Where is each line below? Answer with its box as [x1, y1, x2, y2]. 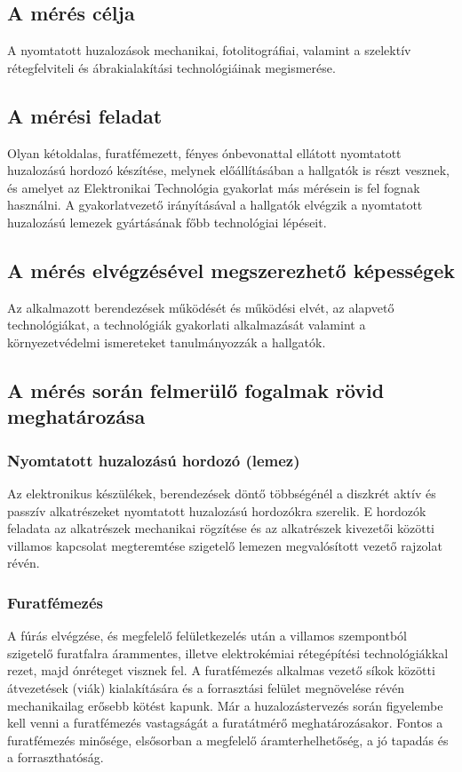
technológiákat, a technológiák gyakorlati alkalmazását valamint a [7, 315, 366, 334]
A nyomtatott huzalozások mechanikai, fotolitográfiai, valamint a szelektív [7, 41, 411, 60]
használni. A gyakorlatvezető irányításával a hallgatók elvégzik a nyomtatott [7, 195, 423, 214]
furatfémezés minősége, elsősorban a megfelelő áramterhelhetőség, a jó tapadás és [7, 730, 449, 749]
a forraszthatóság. [7, 748, 104, 767]
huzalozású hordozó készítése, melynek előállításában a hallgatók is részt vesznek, [7, 161, 450, 179]
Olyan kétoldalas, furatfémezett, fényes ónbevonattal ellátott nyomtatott [7, 143, 402, 162]
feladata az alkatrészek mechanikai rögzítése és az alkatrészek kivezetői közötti [7, 519, 434, 537]
